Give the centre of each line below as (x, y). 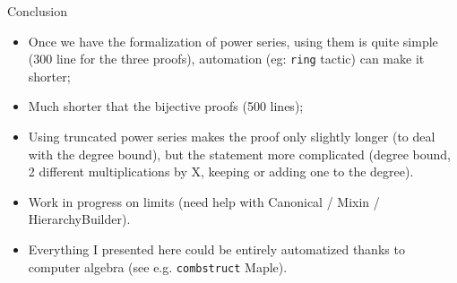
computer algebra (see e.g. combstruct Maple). (158, 266)
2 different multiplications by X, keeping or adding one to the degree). (221, 172)
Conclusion (37, 11)
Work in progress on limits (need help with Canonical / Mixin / (204, 201)
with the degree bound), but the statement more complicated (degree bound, (239, 154)
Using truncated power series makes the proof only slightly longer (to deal (232, 137)
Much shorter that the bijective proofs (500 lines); (166, 106)
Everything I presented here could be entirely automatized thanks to (216, 249)
